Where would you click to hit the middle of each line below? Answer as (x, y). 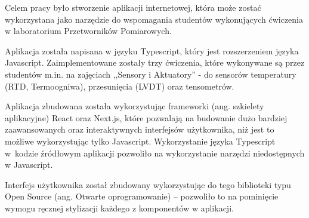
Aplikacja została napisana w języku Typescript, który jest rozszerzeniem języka (152, 50)
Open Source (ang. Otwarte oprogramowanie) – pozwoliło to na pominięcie (142, 196)
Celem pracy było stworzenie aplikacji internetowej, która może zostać (133, 7)
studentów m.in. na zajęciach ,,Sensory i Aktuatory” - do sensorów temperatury (151, 74)
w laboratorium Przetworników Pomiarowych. (88, 31)
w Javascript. (29, 165)
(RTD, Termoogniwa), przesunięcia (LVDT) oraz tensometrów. (120, 86)
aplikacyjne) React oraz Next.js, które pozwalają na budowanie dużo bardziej (146, 117)
